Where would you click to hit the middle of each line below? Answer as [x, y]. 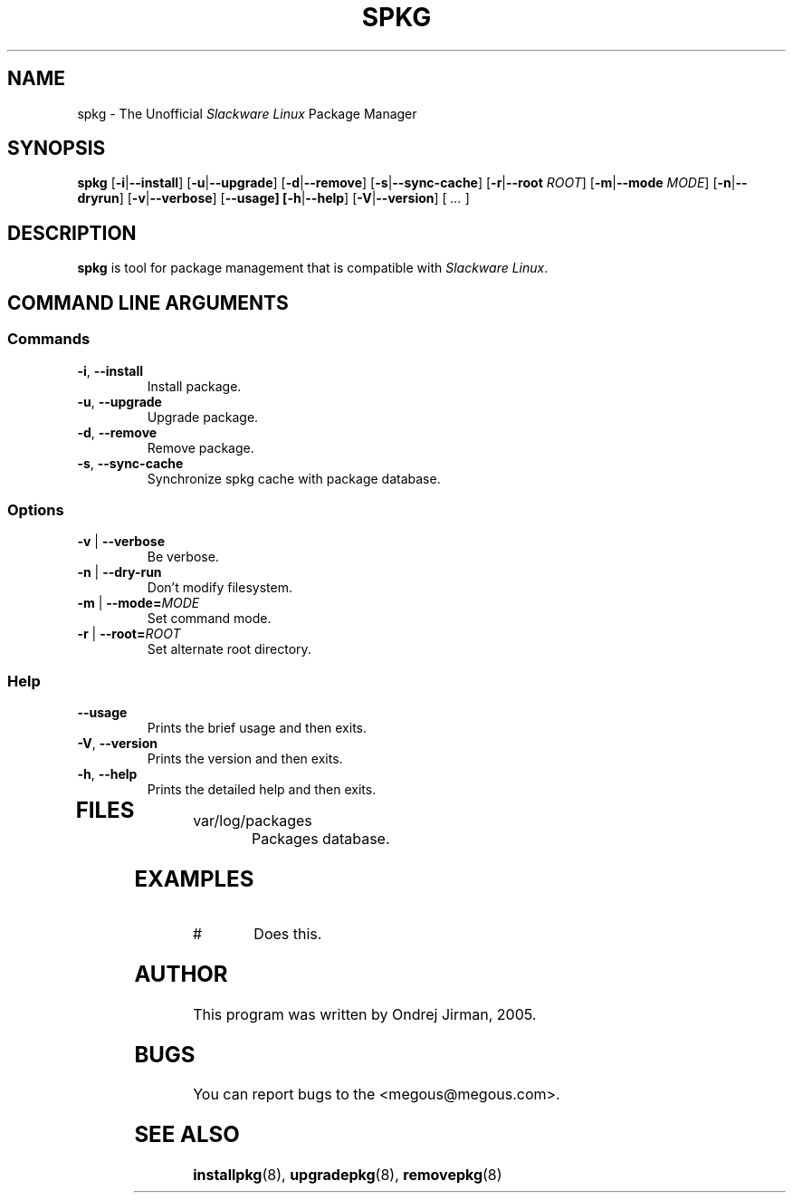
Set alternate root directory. [229, 649]
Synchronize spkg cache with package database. [294, 478]
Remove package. [201, 447]
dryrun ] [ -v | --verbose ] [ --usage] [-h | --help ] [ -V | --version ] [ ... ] [273, 198]
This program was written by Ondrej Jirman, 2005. [365, 1014]
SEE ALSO [187, 1135]
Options [36, 509]
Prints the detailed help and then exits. [262, 789]
